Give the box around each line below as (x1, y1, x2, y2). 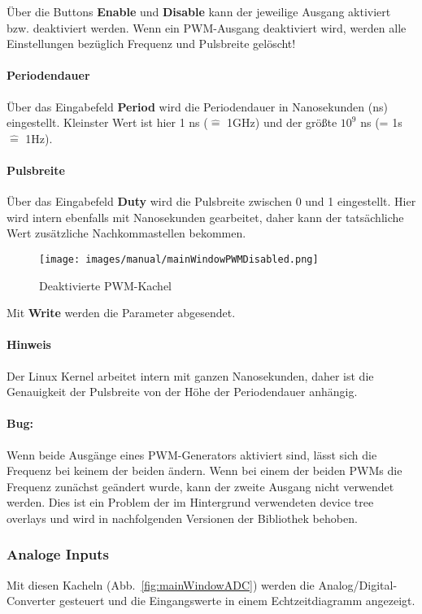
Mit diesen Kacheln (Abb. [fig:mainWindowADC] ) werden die (7, 576, 315, 593)
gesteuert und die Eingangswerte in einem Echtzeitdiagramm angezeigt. (59, 592, 415, 609)
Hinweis (7, 336, 51, 353)
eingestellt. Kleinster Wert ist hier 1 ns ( (7, 114, 208, 131)
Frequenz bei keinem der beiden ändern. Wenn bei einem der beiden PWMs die (7, 462, 402, 479)
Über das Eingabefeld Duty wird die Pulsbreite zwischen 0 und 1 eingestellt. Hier (7, 193, 416, 210)
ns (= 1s (360, 114, 402, 131)
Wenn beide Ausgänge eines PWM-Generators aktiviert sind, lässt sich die (7, 446, 377, 463)
